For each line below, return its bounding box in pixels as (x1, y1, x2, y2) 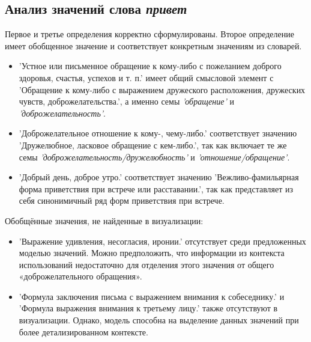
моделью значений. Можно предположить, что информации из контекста (19, 246, 285, 259)
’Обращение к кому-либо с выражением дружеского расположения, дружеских (19, 83, 306, 96)
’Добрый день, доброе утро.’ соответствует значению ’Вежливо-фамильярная (19, 171, 299, 183)
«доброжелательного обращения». (19, 270, 142, 282)
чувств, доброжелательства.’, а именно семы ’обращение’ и (19, 95, 234, 108)
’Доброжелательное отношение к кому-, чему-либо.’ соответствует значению (19, 127, 297, 139)
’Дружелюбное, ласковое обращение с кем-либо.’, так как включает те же (19, 138, 287, 151)
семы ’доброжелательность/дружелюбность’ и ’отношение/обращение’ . (19, 150, 290, 163)
